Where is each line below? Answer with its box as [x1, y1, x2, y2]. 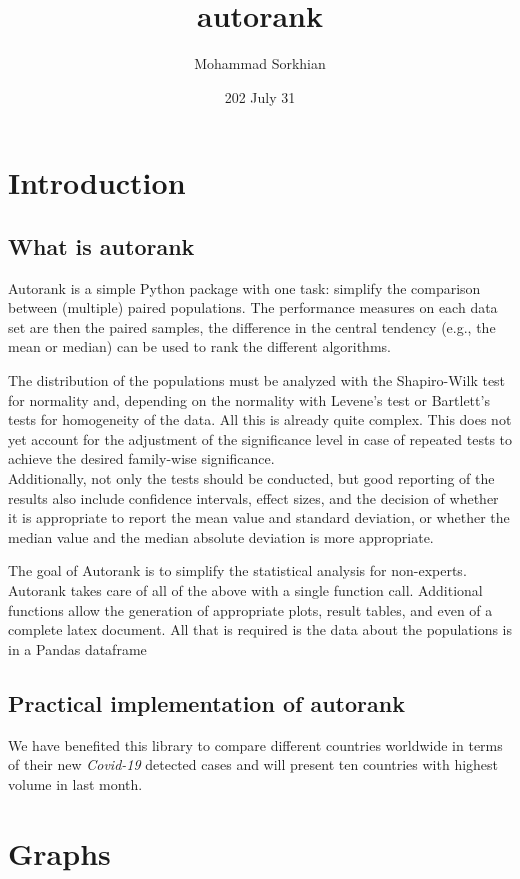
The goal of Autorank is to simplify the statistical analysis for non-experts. [8, 560, 467, 581]
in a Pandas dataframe [8, 638, 147, 659]
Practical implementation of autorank [8, 687, 405, 718]
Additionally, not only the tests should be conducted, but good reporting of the [8, 468, 495, 489]
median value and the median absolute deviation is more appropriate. [8, 526, 434, 547]
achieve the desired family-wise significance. [8, 448, 275, 469]
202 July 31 [224, 86, 296, 107]
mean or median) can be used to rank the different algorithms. [8, 336, 391, 357]
